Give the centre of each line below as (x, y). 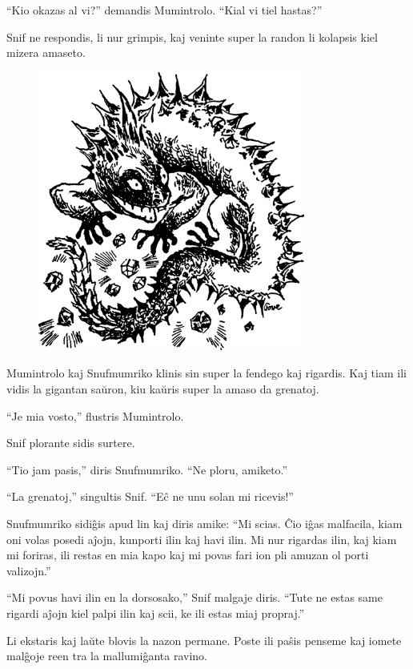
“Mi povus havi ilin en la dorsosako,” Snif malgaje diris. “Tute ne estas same (194, 597)
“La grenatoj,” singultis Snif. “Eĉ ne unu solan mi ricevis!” (150, 496)
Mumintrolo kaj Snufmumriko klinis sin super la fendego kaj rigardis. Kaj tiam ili (206, 373)
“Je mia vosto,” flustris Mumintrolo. (95, 415)
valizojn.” (29, 570)
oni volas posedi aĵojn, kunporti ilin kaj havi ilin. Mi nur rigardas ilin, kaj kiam (202, 539)
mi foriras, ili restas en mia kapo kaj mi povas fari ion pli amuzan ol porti (188, 555)
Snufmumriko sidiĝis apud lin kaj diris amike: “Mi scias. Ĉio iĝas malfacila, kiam (204, 523)
